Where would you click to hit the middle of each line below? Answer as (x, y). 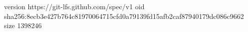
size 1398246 (23, 25)
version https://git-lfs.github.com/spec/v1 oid (74, 6)
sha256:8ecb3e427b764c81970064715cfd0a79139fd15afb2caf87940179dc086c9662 (124, 16)
